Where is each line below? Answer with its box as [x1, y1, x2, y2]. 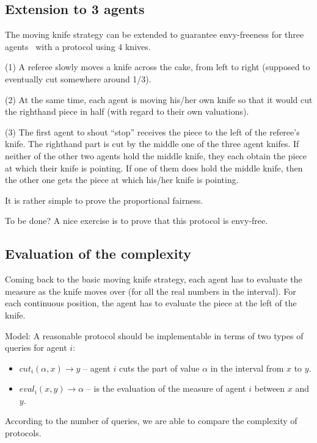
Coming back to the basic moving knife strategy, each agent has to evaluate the [5, 273, 302, 286]
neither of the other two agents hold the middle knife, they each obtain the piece [5, 149, 307, 162]
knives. [125, 40, 151, 52]
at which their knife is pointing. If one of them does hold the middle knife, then [5, 161, 303, 174]
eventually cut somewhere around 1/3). [5, 72, 151, 85]
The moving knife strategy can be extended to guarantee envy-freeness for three [5, 28, 304, 41]
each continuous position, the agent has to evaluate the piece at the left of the [5, 297, 297, 309]
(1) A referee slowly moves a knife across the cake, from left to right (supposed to [5, 60, 310, 73]
